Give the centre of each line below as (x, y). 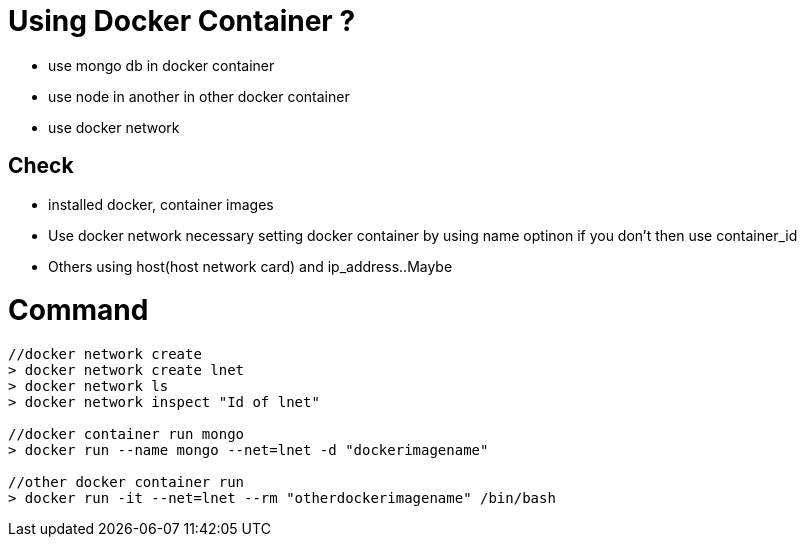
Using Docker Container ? (182, 21)
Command (78, 310)
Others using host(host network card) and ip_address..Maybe (250, 266)
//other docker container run (126, 482)
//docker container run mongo (126, 434)
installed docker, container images (161, 204)
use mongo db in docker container (161, 65)
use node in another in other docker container (199, 96)
